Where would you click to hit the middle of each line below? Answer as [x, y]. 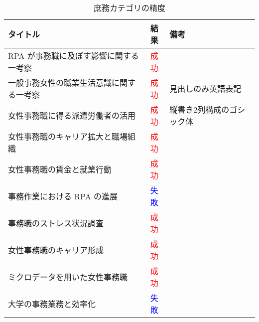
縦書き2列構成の [199, 109]
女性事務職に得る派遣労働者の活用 [72, 115]
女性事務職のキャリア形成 [56, 250]
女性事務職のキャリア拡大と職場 [68, 136]
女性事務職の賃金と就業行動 [60, 169]
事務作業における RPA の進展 [63, 196]
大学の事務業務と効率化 [52, 304]
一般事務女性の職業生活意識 [60, 82]
